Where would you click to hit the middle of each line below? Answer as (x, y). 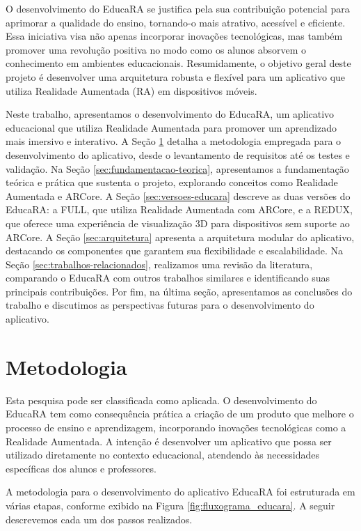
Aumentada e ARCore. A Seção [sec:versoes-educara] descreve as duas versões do (178, 195)
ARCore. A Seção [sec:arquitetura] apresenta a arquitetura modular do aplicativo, (180, 237)
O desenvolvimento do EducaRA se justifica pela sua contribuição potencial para (178, 8)
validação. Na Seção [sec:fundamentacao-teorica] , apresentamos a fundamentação (177, 168)
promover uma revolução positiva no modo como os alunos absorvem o (156, 49)
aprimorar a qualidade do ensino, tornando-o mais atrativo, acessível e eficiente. (176, 22)
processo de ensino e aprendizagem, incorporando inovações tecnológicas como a (176, 427)
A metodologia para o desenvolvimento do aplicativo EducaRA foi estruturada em (180, 492)
